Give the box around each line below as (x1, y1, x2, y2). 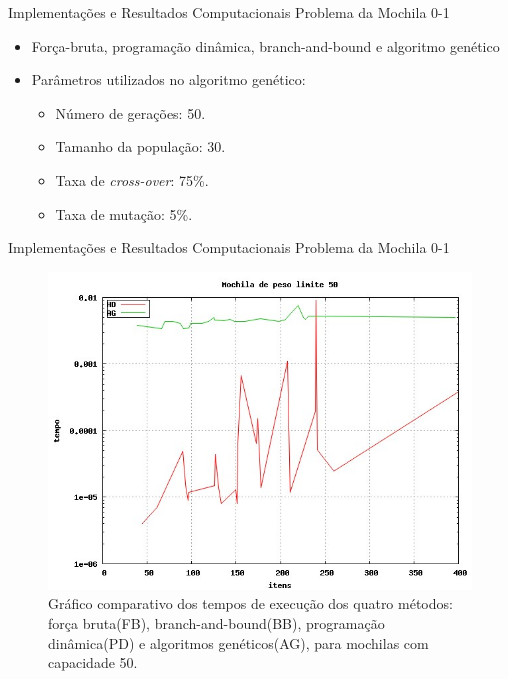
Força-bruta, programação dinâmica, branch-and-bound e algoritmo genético (31, 35, 500, 56)
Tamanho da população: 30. (55, 136, 226, 157)
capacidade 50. (48, 652, 138, 673)
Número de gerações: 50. (55, 102, 206, 123)
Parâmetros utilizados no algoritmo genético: (31, 69, 306, 90)
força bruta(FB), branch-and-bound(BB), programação (48, 612, 385, 633)
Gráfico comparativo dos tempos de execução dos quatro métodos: (48, 593, 453, 614)
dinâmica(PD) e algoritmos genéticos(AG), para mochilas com (48, 632, 429, 653)
